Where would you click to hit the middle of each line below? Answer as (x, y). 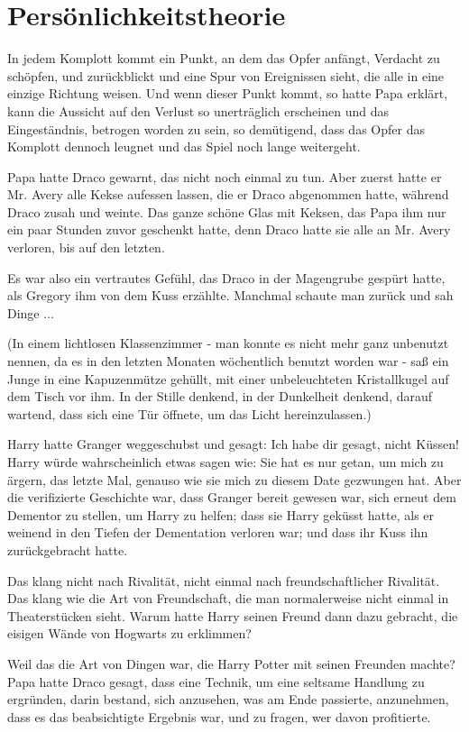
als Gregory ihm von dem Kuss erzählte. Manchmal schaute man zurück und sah (230, 295)
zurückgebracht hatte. (68, 549)
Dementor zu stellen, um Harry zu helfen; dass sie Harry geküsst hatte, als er (221, 514)
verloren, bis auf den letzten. (86, 247)
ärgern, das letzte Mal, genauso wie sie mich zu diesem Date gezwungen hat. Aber (234, 479)
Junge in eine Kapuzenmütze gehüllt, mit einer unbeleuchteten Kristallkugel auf (228, 378)
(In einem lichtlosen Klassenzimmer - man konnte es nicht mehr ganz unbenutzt (228, 343)
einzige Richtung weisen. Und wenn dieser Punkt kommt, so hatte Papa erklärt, (228, 93)
